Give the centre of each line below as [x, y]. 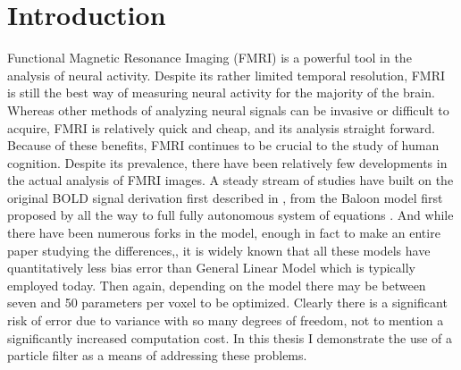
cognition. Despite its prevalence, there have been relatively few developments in [227, 162]
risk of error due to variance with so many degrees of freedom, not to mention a [226, 320]
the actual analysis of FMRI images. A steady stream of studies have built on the [230, 180]
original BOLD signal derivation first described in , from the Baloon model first [225, 197]
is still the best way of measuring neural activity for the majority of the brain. [221, 92]
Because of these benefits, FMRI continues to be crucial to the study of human [223, 145]
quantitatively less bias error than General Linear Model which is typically [211, 268]
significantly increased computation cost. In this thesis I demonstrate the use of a [230, 337]
